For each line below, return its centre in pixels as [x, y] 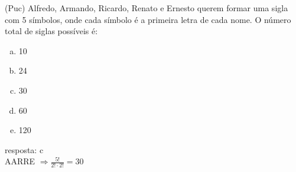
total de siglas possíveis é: [51, 31]
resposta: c [24, 149]
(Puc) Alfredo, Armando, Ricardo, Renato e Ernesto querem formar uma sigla [147, 8]
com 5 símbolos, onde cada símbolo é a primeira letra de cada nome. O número [148, 19]
